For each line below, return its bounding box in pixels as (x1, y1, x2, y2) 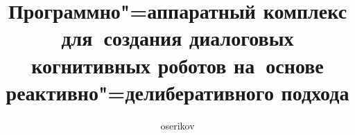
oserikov (160, 118, 195, 132)
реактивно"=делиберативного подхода (6, 78, 349, 106)
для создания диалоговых (61, 24, 294, 52)
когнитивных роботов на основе (31, 51, 324, 79)
